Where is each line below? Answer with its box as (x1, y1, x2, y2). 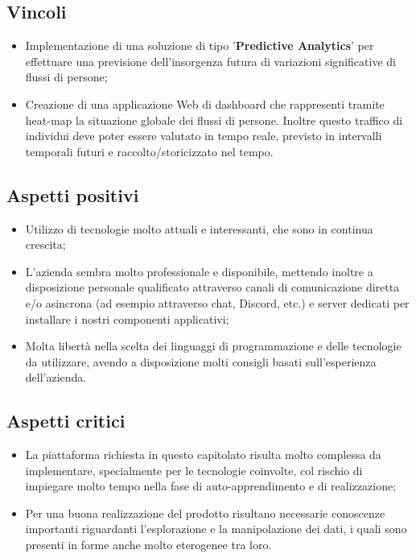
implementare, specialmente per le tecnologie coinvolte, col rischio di (25, 461, 363, 478)
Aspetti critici (6, 408, 126, 433)
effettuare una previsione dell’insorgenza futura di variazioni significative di (25, 52, 396, 69)
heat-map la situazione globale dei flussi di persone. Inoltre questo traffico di (25, 111, 403, 128)
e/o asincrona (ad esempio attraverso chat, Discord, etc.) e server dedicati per (25, 294, 410, 311)
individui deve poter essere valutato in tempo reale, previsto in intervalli (25, 127, 382, 144)
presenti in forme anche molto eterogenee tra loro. (25, 536, 272, 553)
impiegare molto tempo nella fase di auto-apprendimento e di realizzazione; (25, 477, 397, 494)
